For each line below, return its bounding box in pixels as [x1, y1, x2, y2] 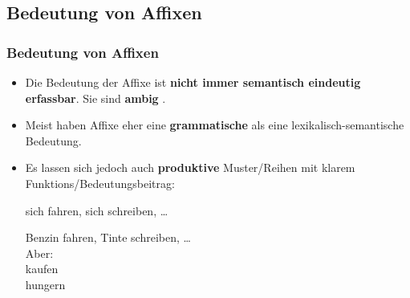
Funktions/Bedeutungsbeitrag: [25, 174, 175, 191]
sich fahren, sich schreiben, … [25, 202, 168, 218]
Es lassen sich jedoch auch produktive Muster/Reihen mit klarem [25, 159, 355, 176]
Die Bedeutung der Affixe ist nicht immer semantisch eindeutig [25, 74, 361, 90]
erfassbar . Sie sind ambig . [25, 89, 166, 106]
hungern [25, 276, 66, 292]
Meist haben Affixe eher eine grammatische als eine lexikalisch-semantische [25, 116, 404, 133]
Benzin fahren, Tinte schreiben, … [25, 229, 191, 246]
